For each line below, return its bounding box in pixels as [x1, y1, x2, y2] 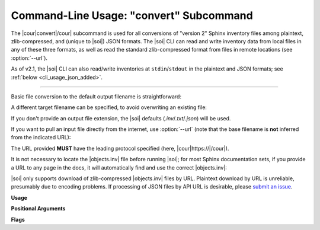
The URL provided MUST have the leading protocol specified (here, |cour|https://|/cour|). [11, 145, 229, 152]
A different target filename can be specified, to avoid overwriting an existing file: [11, 104, 207, 111]
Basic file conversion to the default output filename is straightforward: [11, 92, 182, 100]
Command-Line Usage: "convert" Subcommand [11, 9, 253, 22]
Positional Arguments [11, 205, 66, 212]
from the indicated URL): [11, 134, 71, 141]
